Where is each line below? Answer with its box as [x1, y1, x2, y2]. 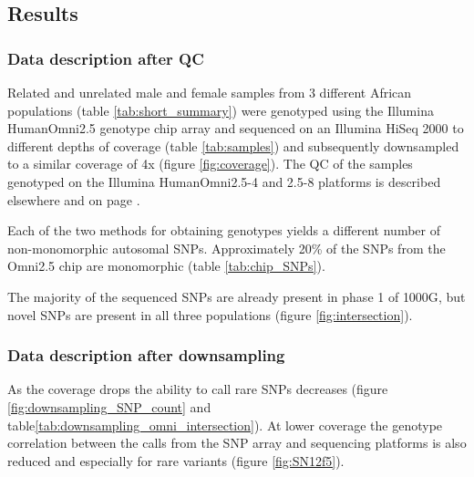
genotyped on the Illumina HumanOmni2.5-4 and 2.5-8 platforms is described [7, 171, 441, 191]
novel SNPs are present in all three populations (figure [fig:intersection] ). [7, 305, 413, 324]
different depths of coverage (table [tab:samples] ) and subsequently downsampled [7, 136, 459, 155]
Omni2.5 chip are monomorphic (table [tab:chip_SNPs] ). [7, 256, 325, 275]
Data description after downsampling [7, 344, 285, 367]
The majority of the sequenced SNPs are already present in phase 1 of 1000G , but [7, 286, 466, 306]
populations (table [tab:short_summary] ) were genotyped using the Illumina [7, 100, 434, 119]
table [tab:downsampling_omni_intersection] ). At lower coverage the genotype [7, 415, 443, 434]
